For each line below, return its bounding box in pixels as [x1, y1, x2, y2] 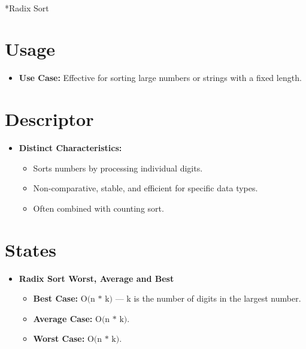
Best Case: [33, 292, 78, 305]
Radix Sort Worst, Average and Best [19, 272, 174, 284]
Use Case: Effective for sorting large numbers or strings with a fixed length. [19, 71, 302, 84]
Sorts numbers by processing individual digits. [33, 161, 203, 174]
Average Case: [33, 312, 93, 324]
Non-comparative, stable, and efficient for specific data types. [33, 182, 258, 194]
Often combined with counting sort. [33, 201, 164, 214]
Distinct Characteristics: [19, 142, 122, 154]
